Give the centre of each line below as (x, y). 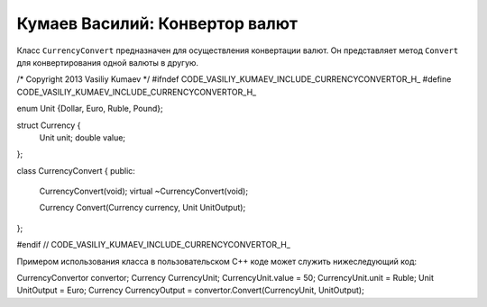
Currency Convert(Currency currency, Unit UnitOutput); (142, 208)
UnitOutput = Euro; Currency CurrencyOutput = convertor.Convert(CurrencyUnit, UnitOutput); (190, 290)
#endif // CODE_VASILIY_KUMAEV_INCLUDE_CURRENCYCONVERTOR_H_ (153, 245)
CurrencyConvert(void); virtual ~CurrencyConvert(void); (143, 191)
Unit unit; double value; (83, 137)
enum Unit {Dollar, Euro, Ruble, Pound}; (90, 109)
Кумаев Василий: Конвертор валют (157, 23)
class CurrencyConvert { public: (76, 170)
